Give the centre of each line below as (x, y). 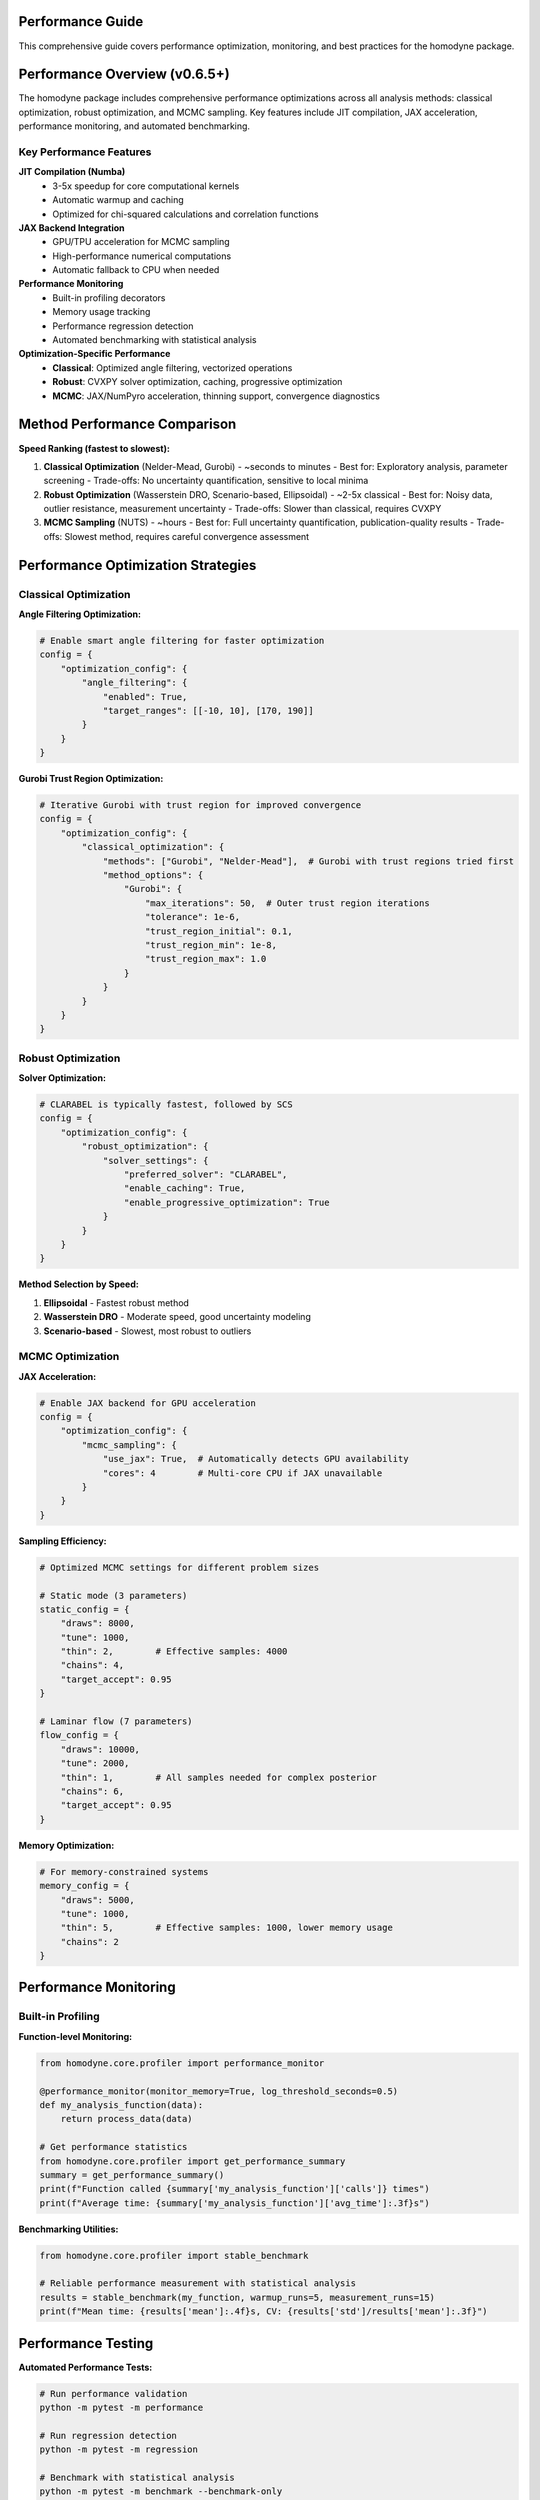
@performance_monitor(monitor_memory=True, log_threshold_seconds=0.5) (219, 2091)
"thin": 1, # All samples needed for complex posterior (219, 1777)
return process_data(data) (127, 2119)
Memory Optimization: (66, 1845)
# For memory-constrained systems (124, 1871)
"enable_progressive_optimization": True (226, 1202)
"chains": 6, (92, 1791)
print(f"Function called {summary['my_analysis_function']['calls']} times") (234, 2189)
